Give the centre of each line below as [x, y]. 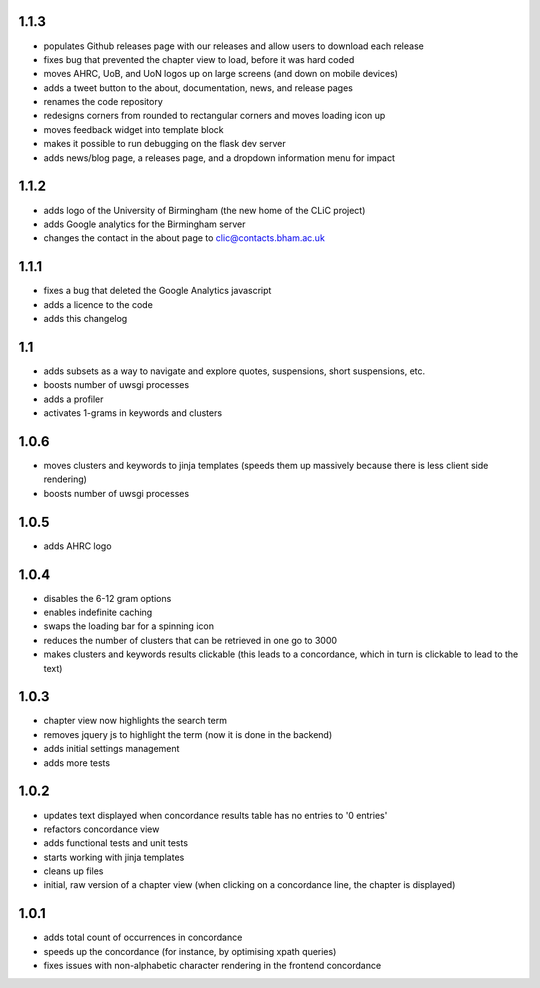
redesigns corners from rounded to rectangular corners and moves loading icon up [214, 116]
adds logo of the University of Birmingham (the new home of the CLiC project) [204, 210]
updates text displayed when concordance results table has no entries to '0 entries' [215, 815]
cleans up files [73, 871]
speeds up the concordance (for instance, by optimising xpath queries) [190, 951]
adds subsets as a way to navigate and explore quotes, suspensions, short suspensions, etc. [234, 371]
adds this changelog [85, 319]
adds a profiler [73, 399]
